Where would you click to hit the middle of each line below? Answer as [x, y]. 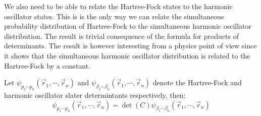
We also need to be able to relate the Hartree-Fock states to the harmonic [118, 6]
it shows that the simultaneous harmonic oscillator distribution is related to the [127, 55]
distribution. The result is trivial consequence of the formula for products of [121, 36]
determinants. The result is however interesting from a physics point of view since [130, 46]
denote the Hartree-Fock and [197, 82]
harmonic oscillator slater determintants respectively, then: [95, 95]
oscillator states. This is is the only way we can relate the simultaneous [114, 16]
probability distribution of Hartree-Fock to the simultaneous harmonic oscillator [128, 26]
